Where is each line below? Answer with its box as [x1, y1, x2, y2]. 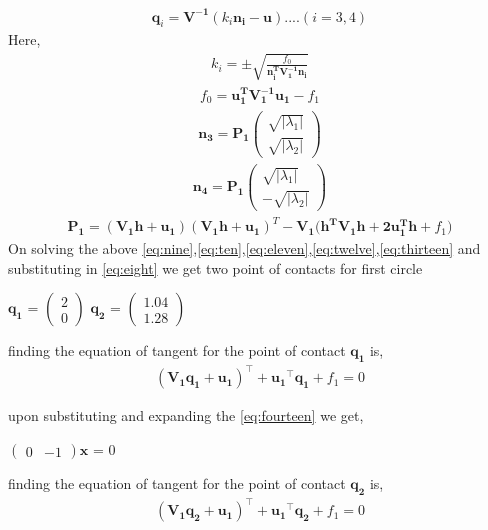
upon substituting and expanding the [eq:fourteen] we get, [8, 405, 364, 426]
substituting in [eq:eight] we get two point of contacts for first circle [8, 257, 423, 278]
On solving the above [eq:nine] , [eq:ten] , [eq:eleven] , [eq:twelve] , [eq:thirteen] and [8, 237, 481, 258]
